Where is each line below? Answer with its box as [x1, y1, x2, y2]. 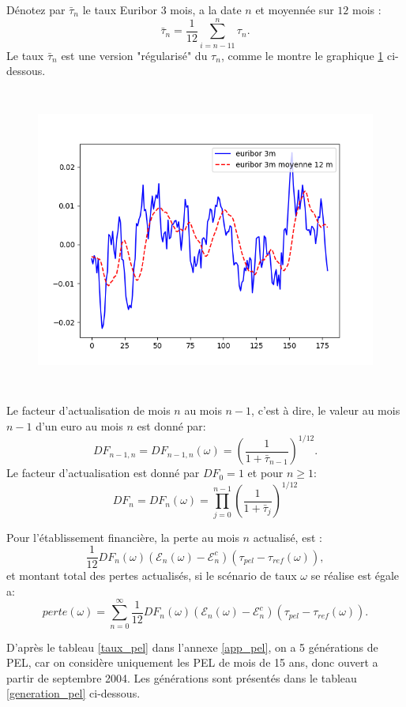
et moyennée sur [255, 2, 334, 17]
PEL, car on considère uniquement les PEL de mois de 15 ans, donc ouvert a [6, 654, 378, 671]
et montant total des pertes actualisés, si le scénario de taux [6, 567, 297, 584]
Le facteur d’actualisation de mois [6, 402, 171, 419]
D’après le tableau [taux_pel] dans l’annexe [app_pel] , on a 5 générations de [6, 638, 378, 655]
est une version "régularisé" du [61, 47, 208, 63]
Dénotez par [6, 2, 66, 17]
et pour [247, 464, 284, 481]
